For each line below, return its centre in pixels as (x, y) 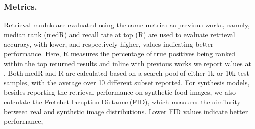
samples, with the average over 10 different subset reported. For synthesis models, (127, 82)
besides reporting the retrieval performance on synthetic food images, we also (120, 92)
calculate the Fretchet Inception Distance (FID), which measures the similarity (122, 101)
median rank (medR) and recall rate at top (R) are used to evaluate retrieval (120, 34)
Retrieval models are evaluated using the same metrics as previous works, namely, (127, 25)
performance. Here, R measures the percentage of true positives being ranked (120, 53)
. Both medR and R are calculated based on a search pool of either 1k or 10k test (127, 73)
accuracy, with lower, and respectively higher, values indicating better (109, 44)
